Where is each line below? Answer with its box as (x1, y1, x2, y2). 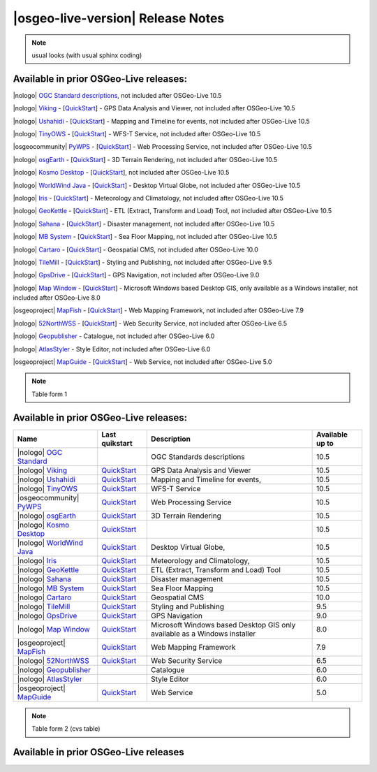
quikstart (101, 438, 133, 448)
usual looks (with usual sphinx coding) (31, 51, 142, 59)
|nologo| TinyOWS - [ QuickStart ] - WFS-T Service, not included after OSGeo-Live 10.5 (13, 130, 261, 138)
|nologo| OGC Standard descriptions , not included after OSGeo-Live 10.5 (13, 91, 222, 99)
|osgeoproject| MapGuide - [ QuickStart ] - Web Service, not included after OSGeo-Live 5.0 (13, 358, 272, 366)
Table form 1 (31, 390, 68, 398)
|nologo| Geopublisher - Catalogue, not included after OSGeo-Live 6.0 (13, 332, 215, 340)
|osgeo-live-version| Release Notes (13, 10, 225, 26)
